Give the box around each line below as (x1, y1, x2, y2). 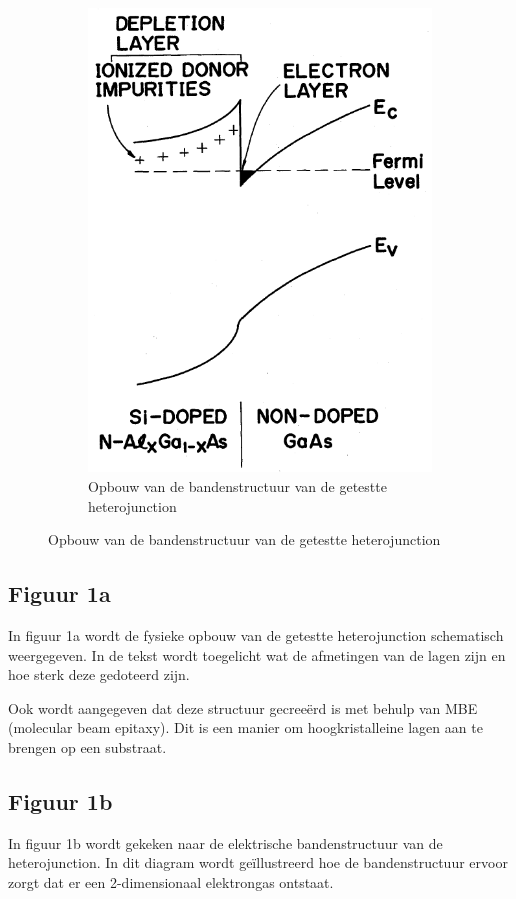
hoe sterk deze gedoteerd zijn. (8, 664, 190, 685)
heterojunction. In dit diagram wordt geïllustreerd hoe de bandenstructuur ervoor (8, 852, 508, 873)
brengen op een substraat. (8, 737, 167, 758)
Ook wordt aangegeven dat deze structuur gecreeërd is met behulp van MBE (8, 697, 478, 718)
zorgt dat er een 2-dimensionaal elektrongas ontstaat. (8, 872, 334, 893)
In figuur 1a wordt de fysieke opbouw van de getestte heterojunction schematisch (8, 625, 504, 646)
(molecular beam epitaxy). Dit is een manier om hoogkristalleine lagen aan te (8, 717, 483, 738)
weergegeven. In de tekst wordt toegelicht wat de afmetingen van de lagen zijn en (8, 644, 506, 665)
